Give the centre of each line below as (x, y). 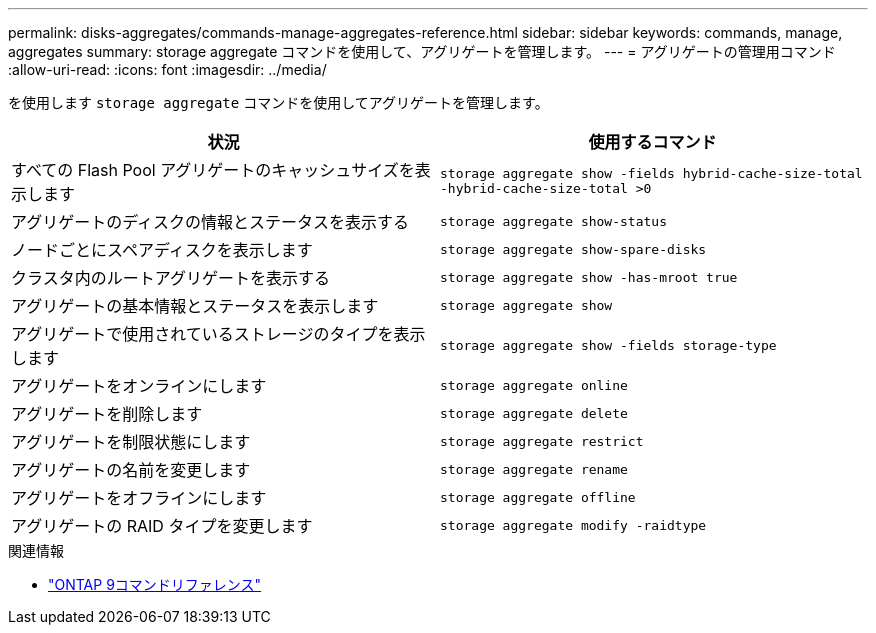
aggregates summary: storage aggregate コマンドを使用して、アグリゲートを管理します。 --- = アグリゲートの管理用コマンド (422, 51)
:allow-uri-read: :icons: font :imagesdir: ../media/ (167, 69)
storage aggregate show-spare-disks (573, 249)
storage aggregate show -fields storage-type (608, 345)
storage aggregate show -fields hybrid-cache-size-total (651, 173)
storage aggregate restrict (542, 441)
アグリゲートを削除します (107, 414)
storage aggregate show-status (553, 221)
